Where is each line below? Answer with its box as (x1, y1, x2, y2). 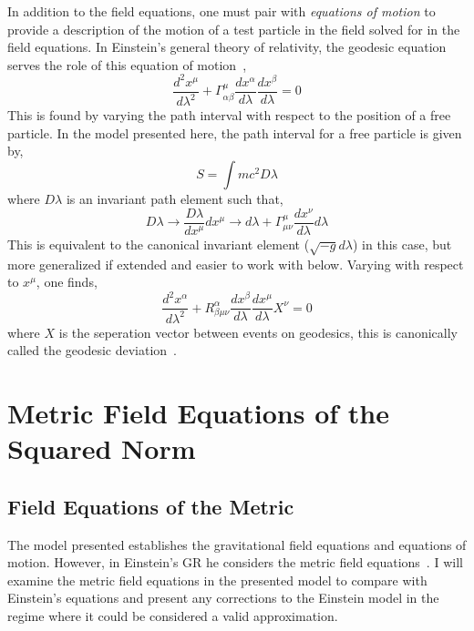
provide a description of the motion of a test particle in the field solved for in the (7, 19, 460, 38)
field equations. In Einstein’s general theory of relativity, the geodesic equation (7, 37, 447, 56)
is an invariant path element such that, (66, 189, 283, 209)
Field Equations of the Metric (7, 492, 294, 520)
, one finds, (36, 272, 98, 291)
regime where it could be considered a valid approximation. (7, 606, 338, 625)
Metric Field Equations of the (7, 394, 389, 432)
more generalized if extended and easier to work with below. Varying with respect (7, 254, 464, 273)
